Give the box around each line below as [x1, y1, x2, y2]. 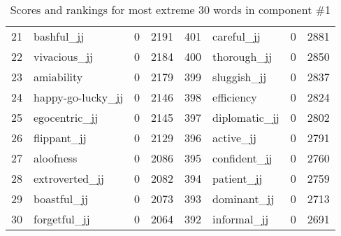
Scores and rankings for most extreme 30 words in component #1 [10, 1, 331, 18]
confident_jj [212, 150, 273, 166]
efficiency [212, 89, 257, 105]
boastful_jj [34, 190, 88, 207]
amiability [34, 69, 83, 85]
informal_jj [212, 211, 269, 227]
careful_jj [212, 28, 261, 44]
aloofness [34, 150, 78, 166]
